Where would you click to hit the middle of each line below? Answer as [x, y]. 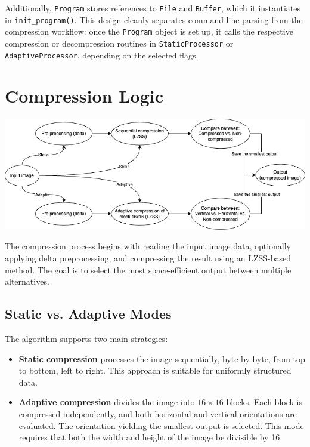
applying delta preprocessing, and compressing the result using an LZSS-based [148, 258]
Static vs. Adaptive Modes [88, 314]
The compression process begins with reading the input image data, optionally [148, 246]
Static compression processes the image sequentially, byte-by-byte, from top [162, 358]
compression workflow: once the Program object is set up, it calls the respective [149, 31]
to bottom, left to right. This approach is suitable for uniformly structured [155, 370]
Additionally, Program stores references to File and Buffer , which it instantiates [153, 8]
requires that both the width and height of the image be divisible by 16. [151, 437]
